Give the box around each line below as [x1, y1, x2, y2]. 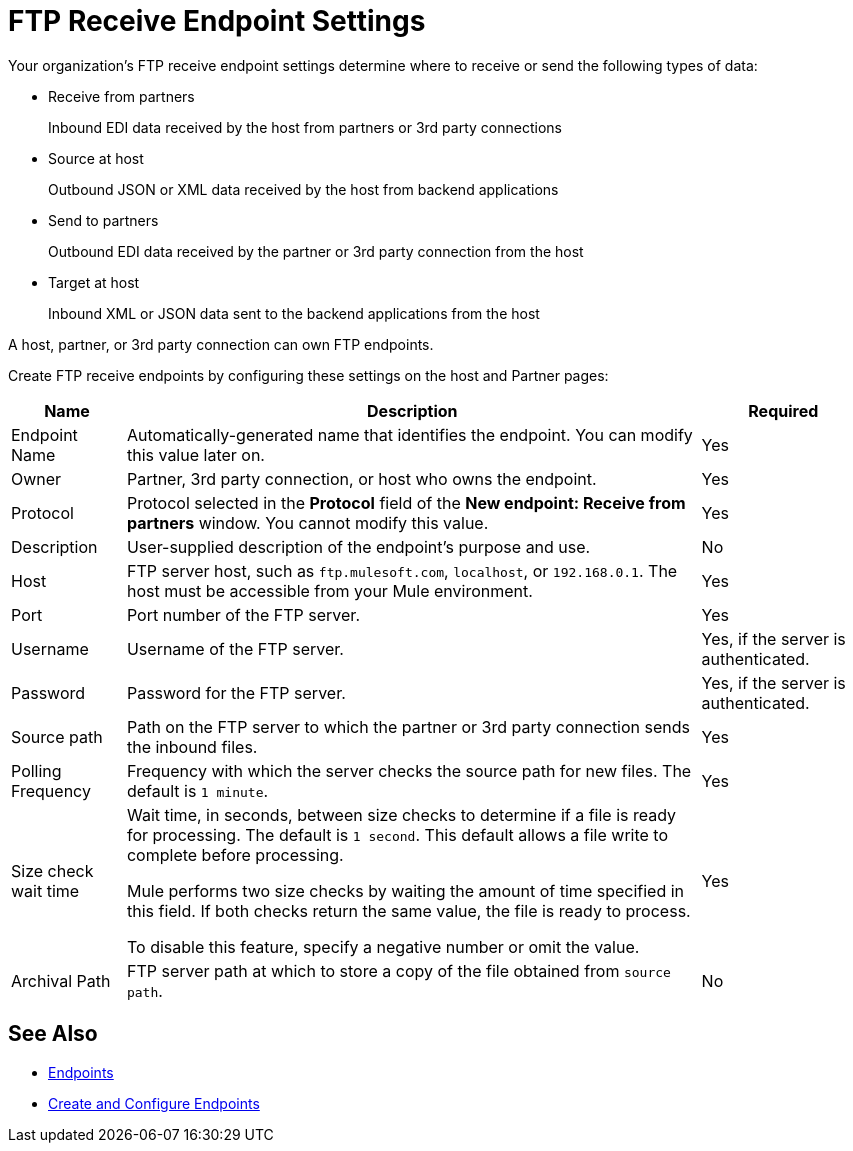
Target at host [48, 273, 140, 291]
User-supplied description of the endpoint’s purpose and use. [126, 536, 591, 557]
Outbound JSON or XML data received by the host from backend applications [48, 180, 559, 198]
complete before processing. [126, 844, 344, 865]
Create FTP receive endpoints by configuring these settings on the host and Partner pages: [8, 366, 609, 384]
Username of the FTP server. [126, 638, 344, 659]
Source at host [48, 149, 144, 167]
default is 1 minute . [126, 780, 269, 801]
